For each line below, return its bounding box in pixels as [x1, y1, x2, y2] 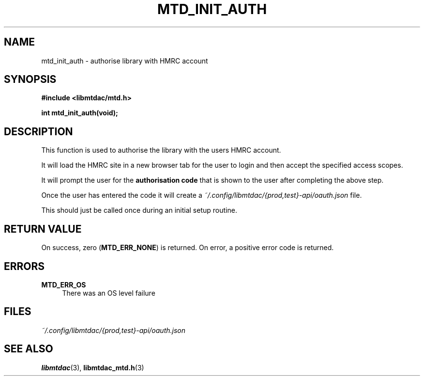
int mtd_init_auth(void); [41, 109, 118, 117]
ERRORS [4, 260, 45, 272]
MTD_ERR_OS [41, 280, 86, 289]
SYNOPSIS [4, 73, 57, 86]
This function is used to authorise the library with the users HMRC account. [41, 146, 281, 155]
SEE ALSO [4, 343, 53, 355]
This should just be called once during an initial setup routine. [41, 206, 237, 215]
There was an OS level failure [62, 288, 155, 297]
